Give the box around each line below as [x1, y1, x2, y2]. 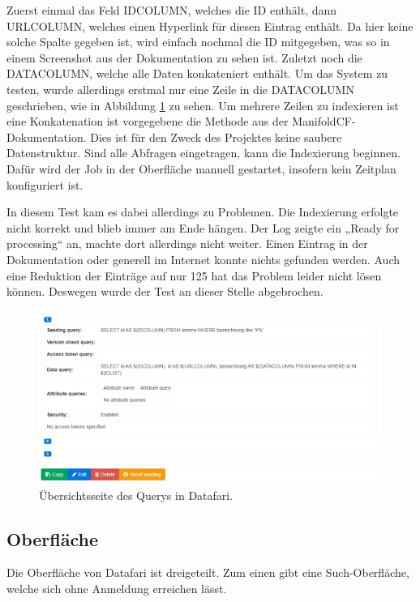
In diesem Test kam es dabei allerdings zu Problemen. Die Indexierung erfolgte [6, 203, 399, 220]
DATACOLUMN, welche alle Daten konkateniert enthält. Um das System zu [6, 65, 388, 82]
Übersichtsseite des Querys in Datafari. [39, 486, 234, 503]
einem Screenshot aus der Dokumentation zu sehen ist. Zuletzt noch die [6, 49, 362, 66]
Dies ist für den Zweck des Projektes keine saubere [90, 128, 342, 145]
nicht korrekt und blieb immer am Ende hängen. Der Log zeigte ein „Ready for [6, 219, 400, 236]
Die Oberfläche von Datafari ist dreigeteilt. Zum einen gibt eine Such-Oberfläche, [6, 564, 409, 581]
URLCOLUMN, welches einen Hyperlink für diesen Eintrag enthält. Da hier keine [6, 17, 414, 34]
